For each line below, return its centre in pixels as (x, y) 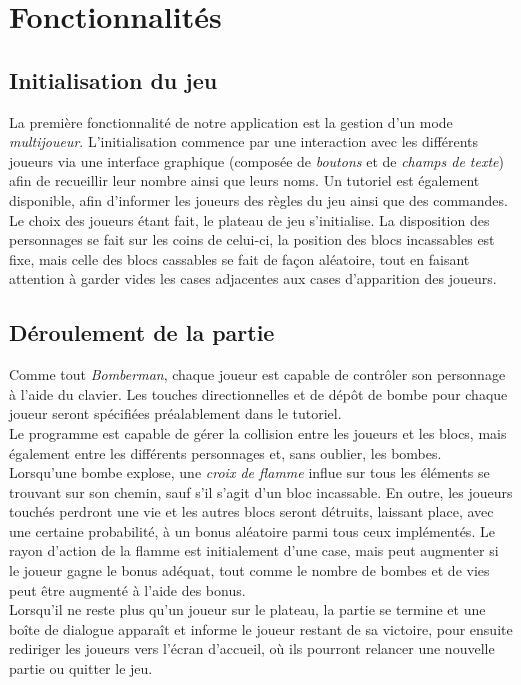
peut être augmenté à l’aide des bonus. (127, 589)
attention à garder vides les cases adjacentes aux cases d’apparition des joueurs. (253, 278)
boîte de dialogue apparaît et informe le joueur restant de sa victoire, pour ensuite (261, 628)
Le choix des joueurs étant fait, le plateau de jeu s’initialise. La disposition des (249, 219)
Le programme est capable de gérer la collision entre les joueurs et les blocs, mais (258, 432)
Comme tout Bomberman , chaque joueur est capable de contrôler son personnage (257, 374)
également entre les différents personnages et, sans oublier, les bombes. (225, 452)
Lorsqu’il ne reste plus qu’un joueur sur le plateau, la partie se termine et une (247, 609)
